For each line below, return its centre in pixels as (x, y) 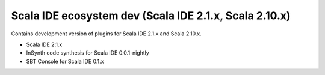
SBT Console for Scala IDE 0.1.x (65, 61)
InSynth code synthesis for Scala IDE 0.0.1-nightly (88, 53)
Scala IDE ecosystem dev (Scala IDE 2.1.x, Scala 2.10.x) (151, 16)
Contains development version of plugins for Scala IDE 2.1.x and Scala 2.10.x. (106, 34)
